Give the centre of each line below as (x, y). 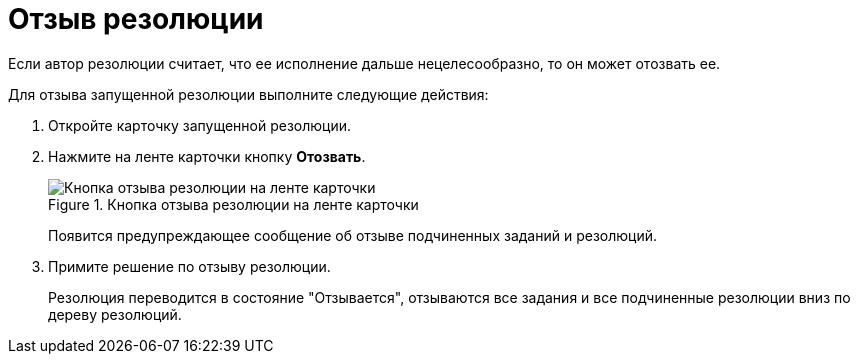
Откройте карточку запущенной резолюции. (199, 125)
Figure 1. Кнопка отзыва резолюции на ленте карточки (233, 204)
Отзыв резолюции (136, 19)
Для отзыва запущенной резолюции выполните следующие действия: (248, 94)
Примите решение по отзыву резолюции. (189, 266)
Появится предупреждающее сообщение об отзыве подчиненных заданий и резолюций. (352, 235)
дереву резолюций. (115, 314)
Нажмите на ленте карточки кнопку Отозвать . (207, 156)
